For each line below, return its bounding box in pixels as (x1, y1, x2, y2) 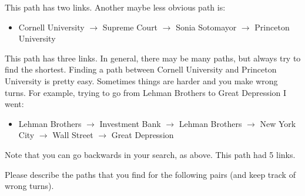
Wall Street (52, 129, 93, 141)
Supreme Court (102, 20, 158, 33)
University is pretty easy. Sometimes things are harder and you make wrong (5, 74, 278, 87)
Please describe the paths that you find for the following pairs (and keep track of (5, 168, 296, 180)
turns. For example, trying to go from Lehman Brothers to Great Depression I (5, 86, 287, 98)
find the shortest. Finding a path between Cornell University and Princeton (5, 63, 277, 75)
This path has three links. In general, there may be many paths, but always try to (5, 51, 301, 64)
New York (260, 117, 296, 129)
